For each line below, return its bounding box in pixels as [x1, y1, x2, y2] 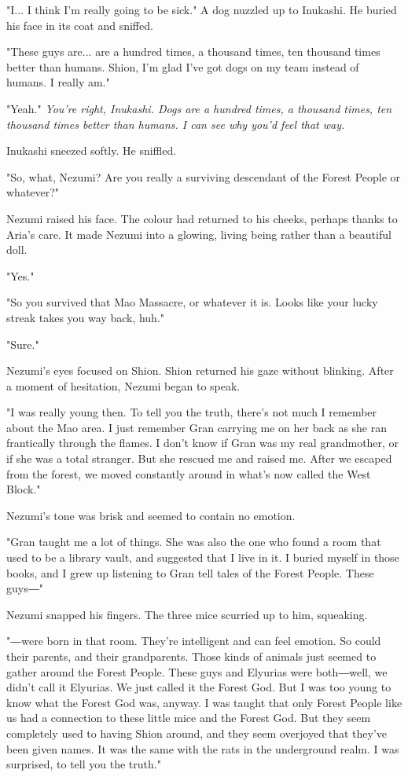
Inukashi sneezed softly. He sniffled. [6, 142, 177, 159]
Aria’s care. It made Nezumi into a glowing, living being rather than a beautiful [6, 225, 391, 242]
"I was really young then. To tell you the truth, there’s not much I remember [6, 404, 377, 420]
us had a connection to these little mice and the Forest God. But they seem [6, 709, 371, 726]
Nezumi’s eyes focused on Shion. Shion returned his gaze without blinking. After [6, 362, 394, 379]
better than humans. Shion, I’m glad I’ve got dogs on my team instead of [6, 58, 359, 75]
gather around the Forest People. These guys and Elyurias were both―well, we [6, 663, 388, 680]
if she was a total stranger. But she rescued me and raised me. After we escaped [6, 450, 392, 467]
